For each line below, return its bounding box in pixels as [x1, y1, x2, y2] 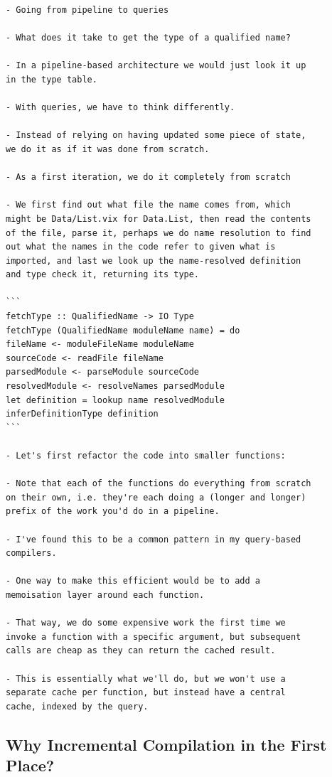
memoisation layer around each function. [6, 589, 205, 600]
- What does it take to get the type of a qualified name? [6, 33, 291, 43]
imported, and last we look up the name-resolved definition [6, 255, 301, 266]
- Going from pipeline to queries [6, 5, 169, 15]
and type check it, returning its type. [6, 269, 200, 280]
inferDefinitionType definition [6, 409, 159, 419]
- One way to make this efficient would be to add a [6, 576, 260, 586]
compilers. [6, 548, 57, 559]
